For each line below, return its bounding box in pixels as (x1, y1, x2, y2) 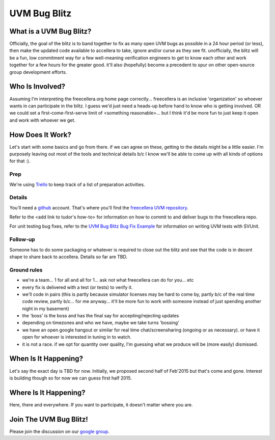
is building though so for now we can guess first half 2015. (9, 375, 132, 381)
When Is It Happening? (9, 354, 84, 363)
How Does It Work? (9, 130, 71, 139)
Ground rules (9, 266, 43, 273)
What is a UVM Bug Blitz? (9, 27, 92, 36)
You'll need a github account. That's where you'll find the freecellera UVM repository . (9, 204, 188, 211)
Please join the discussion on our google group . (9, 428, 109, 434)
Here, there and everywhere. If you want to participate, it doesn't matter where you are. (9, 401, 193, 407)
